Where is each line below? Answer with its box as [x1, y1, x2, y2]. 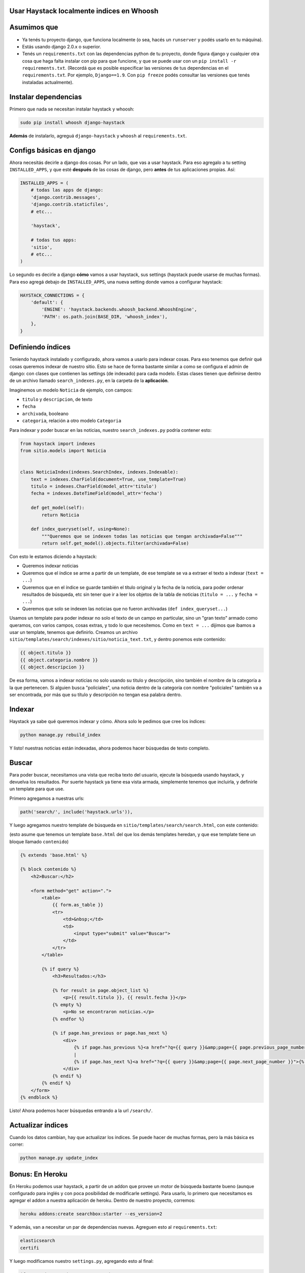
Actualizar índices [9, 1121, 68, 1129]
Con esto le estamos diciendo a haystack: [9, 554, 97, 560]
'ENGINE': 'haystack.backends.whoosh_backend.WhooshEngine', [41, 307, 197, 313]
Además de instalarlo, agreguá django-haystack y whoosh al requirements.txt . [9, 132, 187, 139]
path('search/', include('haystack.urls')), [20, 809, 133, 815]
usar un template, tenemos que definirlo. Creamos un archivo [9, 629, 138, 635]
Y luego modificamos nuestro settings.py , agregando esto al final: [9, 1258, 154, 1264]
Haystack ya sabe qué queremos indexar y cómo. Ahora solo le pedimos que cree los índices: [9, 718, 206, 724]
